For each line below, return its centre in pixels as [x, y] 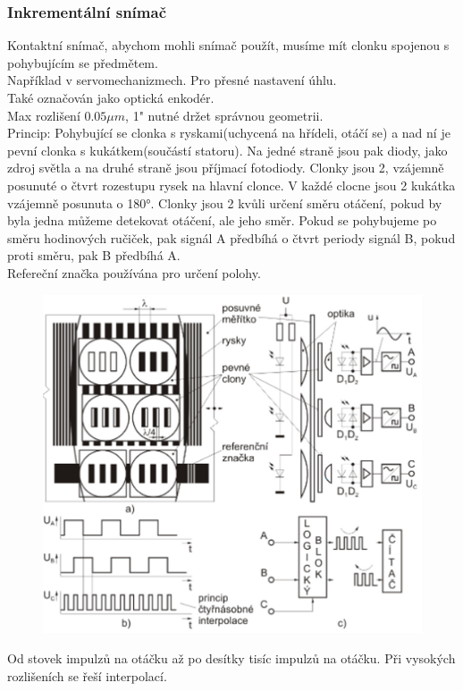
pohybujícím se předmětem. [83, 62]
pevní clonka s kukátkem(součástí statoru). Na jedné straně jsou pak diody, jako [227, 150]
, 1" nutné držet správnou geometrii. [224, 115]
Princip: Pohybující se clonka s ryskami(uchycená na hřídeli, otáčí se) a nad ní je [229, 133]
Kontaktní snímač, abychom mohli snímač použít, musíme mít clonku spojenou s [228, 45]
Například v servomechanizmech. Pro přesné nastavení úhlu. [172, 80]
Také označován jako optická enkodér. [111, 97]
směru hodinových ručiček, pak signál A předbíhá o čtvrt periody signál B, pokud [231, 237]
